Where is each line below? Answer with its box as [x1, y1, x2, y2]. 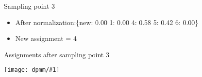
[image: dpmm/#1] [4, 66, 60, 74]
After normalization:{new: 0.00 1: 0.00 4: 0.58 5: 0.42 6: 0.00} [15, 17, 199, 27]
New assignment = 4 [15, 33, 77, 43]
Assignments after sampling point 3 [4, 49, 109, 59]
